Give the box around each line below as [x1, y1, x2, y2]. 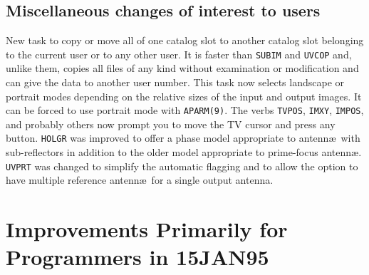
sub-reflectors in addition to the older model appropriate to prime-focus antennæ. [6, 145, 362, 160]
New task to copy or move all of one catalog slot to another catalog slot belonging [6, 33, 364, 48]
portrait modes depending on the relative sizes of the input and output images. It [6, 88, 362, 103]
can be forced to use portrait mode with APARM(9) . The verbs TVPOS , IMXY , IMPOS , [6, 103, 364, 118]
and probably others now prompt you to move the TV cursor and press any [6, 116, 336, 131]
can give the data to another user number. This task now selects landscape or [6, 75, 345, 90]
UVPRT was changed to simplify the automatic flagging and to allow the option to [6, 158, 358, 173]
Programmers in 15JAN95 [6, 242, 269, 271]
